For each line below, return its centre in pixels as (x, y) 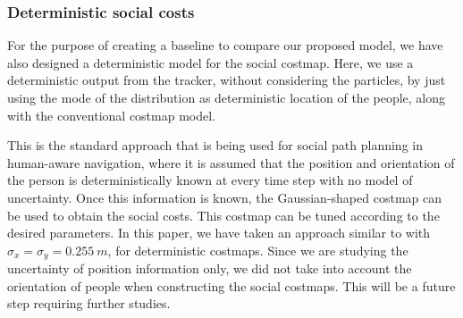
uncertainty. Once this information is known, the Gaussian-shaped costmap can (224, 197)
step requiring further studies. (89, 303)
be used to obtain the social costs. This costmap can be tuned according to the (223, 215)
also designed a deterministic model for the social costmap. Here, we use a (210, 62)
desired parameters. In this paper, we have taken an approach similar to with (219, 233)
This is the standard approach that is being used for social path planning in (215, 145)
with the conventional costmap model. (112, 115)
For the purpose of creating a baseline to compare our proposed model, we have (225, 45)
